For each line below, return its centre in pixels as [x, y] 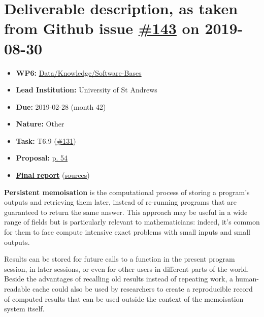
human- [247, 279]
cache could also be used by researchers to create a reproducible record [143, 289]
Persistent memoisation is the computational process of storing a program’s [127, 192]
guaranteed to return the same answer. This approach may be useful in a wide [126, 212]
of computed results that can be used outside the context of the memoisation [124, 298]
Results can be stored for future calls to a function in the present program [120, 259]
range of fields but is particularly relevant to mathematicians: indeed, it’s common [132, 222]
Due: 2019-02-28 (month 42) [61, 106]
